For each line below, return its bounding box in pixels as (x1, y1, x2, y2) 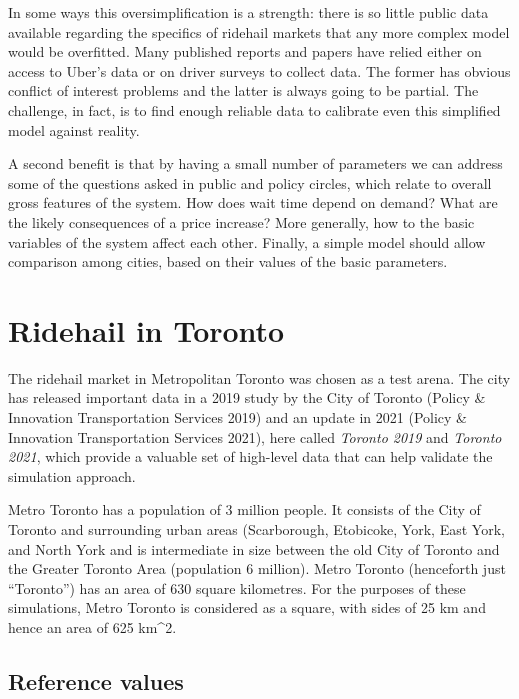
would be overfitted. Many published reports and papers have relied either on (8, 41, 482, 62)
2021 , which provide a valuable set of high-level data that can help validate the (8, 446, 493, 467)
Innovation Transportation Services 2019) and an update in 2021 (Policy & (8, 407, 468, 428)
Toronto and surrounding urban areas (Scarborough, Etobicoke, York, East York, (8, 519, 505, 539)
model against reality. (8, 119, 140, 140)
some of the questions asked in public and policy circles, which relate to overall (8, 172, 492, 193)
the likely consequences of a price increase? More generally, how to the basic (8, 211, 475, 232)
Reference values (8, 665, 184, 696)
